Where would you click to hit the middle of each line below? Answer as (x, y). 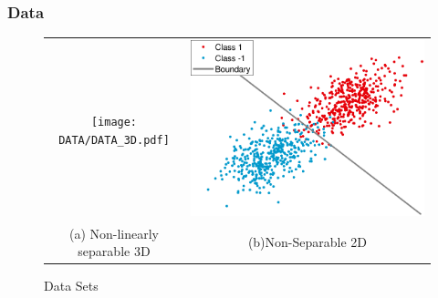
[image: (114, 123)
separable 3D (114, 251)
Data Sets (71, 286)
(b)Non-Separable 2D (308, 242)
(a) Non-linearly (114, 233)
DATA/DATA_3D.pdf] (114, 140)
